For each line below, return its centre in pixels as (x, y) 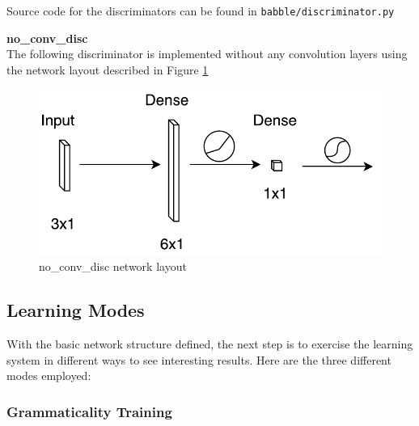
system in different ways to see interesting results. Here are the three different (199, 359)
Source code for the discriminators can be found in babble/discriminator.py (201, 11)
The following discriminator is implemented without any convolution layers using (207, 54)
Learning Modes (76, 310)
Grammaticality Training (89, 411)
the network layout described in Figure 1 (108, 69)
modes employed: (49, 375)
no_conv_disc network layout (113, 266)
